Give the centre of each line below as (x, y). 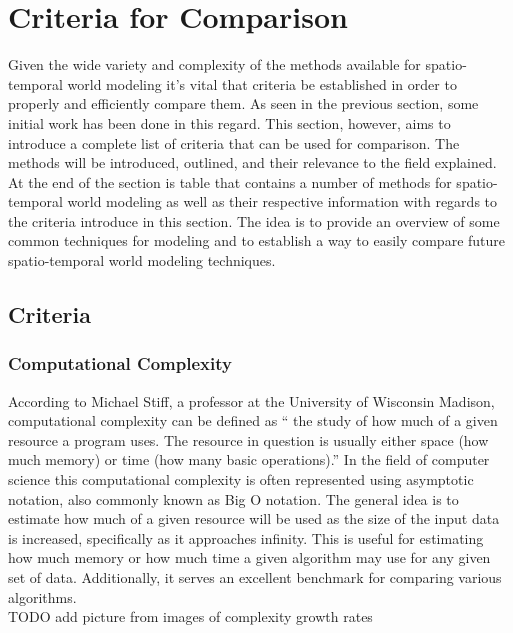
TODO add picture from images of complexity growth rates (190, 616)
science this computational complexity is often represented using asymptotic (241, 479)
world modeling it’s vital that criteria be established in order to (262, 83)
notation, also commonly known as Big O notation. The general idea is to (233, 498)
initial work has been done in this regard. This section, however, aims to (229, 122)
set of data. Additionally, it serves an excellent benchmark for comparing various (255, 577)
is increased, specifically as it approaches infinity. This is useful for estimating (246, 537)
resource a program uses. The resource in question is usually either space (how (248, 439)
